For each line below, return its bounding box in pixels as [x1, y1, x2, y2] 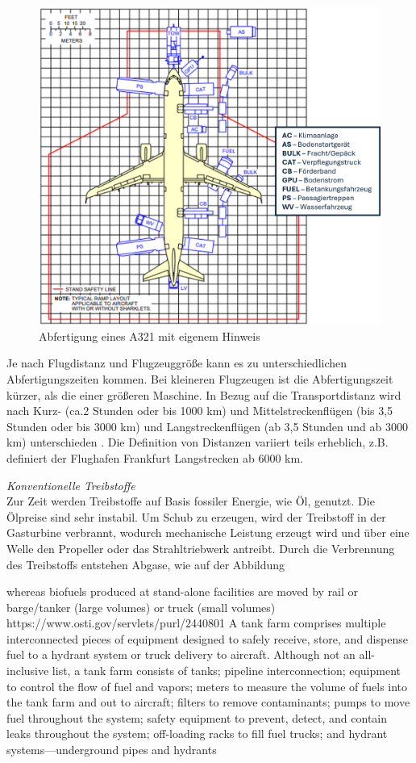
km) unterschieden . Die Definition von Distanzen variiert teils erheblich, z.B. [6, 434, 389, 451]
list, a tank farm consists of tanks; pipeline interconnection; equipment [52, 662, 401, 679]
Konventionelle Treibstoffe [6, 476, 135, 493]
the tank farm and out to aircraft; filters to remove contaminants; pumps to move [6, 694, 410, 711]
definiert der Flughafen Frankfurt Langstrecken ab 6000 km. [6, 449, 304, 466]
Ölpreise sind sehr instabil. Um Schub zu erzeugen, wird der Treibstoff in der [6, 508, 386, 525]
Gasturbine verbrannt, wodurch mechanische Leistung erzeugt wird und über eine [6, 524, 410, 541]
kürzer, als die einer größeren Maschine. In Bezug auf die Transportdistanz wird [6, 386, 401, 403]
